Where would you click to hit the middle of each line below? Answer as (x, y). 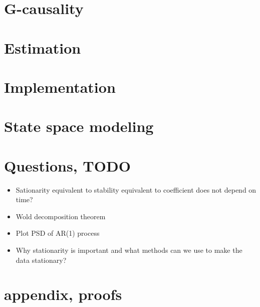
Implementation (60, 87)
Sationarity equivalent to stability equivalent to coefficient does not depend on (136, 189)
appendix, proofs (63, 294)
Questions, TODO (67, 165)
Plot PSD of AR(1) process (58, 233)
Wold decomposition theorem (61, 216)
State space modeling (79, 126)
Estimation (43, 47)
